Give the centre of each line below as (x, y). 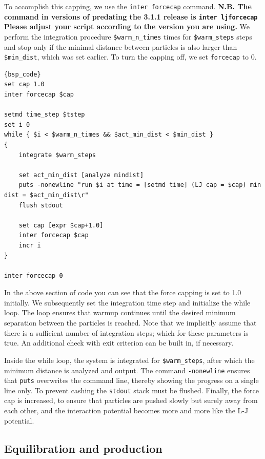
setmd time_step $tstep (45, 115)
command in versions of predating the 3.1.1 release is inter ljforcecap (131, 16)
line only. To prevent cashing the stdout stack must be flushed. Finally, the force (131, 390)
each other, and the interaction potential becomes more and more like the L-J (126, 410)
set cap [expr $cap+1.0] (61, 225)
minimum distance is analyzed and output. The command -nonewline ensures (127, 370)
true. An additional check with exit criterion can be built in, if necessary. (119, 343)
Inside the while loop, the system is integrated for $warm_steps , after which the (129, 360)
